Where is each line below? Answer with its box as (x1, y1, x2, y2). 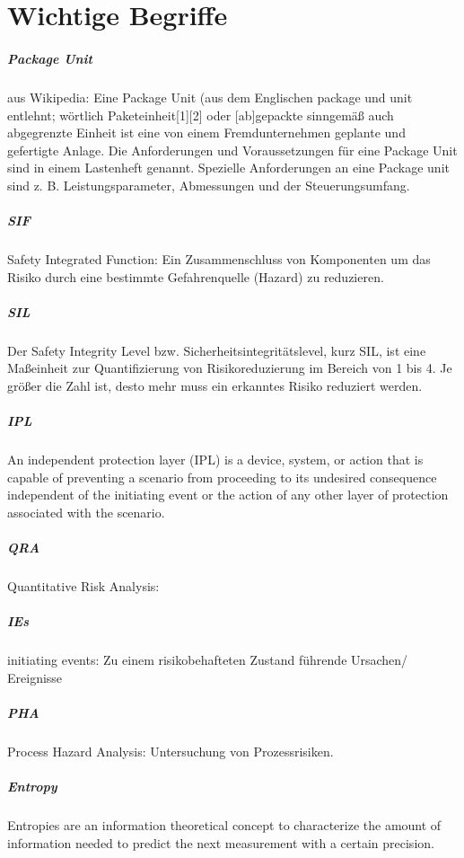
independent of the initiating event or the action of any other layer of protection (7, 485, 449, 504)
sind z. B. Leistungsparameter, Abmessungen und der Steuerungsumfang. (7, 175, 410, 194)
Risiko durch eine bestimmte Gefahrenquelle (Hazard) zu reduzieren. (7, 267, 384, 286)
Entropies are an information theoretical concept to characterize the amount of (7, 816, 442, 835)
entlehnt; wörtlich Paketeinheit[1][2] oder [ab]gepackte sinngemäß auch (7, 105, 394, 124)
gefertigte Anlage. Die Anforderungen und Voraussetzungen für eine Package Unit (7, 140, 458, 159)
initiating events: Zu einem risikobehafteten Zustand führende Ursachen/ (7, 650, 408, 669)
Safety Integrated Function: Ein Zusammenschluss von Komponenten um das (7, 250, 431, 269)
